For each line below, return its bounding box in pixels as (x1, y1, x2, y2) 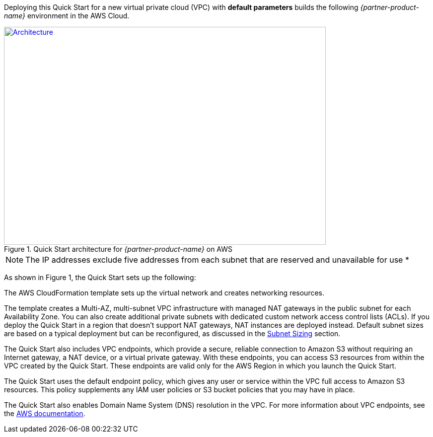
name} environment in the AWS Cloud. (4, 11, 130, 20)
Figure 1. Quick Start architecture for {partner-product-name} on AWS (4, 245, 232, 253)
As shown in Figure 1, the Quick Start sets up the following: (4, 273, 196, 282)
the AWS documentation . (4, 409, 85, 418)
